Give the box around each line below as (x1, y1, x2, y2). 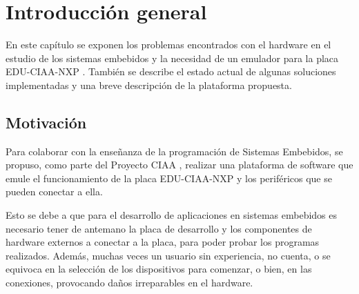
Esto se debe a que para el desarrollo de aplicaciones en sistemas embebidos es (6, 208, 338, 222)
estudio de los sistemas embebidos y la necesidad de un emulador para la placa (6, 50, 339, 65)
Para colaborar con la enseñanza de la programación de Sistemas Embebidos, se (6, 144, 343, 158)
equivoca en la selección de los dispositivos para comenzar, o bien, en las (6, 262, 312, 276)
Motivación (6, 111, 87, 133)
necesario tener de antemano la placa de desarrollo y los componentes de (6, 221, 312, 235)
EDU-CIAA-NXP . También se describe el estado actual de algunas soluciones (6, 64, 336, 79)
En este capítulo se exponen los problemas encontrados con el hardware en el (6, 37, 331, 52)
